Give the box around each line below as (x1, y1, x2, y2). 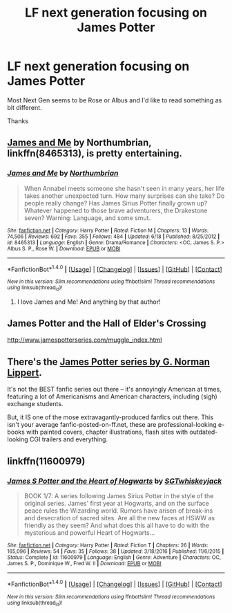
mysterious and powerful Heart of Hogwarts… (23, 528, 155, 537)
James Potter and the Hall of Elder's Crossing (7, 318, 206, 329)
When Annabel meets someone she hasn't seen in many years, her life (23, 184, 225, 192)
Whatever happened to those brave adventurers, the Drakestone (23, 206, 208, 214)
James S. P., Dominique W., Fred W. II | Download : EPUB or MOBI (7, 560, 162, 567)
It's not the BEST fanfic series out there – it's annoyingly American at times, (7, 385, 222, 394)
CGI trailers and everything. (30, 435, 108, 443)
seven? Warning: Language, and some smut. (23, 213, 151, 222)
